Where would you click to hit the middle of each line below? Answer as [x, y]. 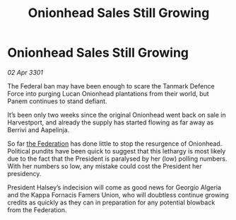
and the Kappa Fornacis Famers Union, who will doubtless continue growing [118, 195]
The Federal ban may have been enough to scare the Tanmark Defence [111, 86]
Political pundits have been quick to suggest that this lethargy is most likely [117, 151]
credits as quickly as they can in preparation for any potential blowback [111, 202]
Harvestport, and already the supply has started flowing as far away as [111, 122]
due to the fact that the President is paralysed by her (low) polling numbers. [117, 158]
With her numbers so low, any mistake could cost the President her [105, 166]
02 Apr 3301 [25, 72]
